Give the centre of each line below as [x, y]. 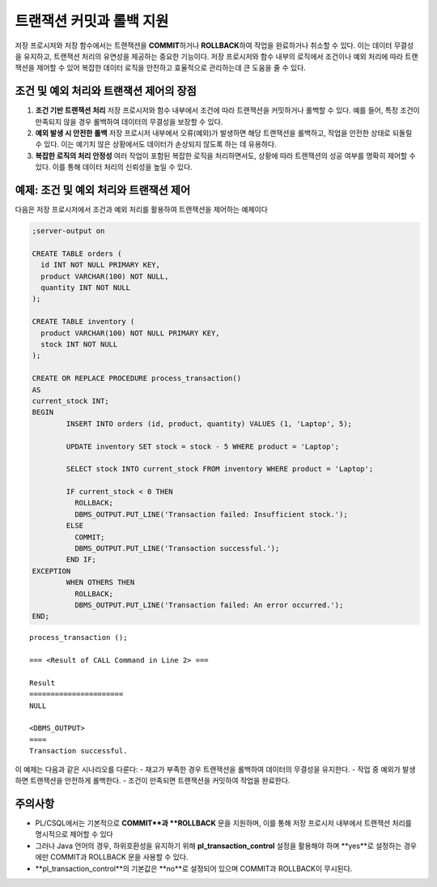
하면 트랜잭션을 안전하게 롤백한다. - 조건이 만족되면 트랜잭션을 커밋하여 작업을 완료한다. [153, 781]
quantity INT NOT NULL [86, 288]
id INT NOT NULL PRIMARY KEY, [101, 265]
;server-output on [68, 231]
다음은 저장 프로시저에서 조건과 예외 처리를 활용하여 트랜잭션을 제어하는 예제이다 [142, 210]
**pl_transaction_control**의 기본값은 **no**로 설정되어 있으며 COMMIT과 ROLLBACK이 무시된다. [194, 868]
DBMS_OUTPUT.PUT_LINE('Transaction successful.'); [177, 548]
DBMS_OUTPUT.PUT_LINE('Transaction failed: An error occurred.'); [209, 605]
